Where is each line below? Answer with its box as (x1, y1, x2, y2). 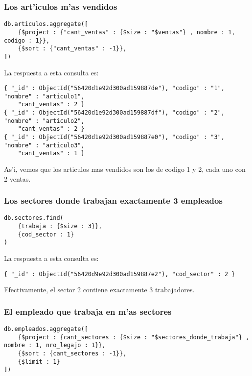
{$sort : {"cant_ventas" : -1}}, (18, 45, 127, 52)
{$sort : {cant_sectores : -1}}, (18, 350, 127, 357)
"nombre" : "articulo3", (4, 141, 85, 149)
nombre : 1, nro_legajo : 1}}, (4, 342, 106, 349)
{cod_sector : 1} (18, 231, 74, 238)
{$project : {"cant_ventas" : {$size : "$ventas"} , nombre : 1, (18, 28, 235, 36)
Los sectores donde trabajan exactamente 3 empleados (4, 194, 223, 207)
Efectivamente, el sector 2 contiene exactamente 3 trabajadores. (4, 284, 195, 295)
